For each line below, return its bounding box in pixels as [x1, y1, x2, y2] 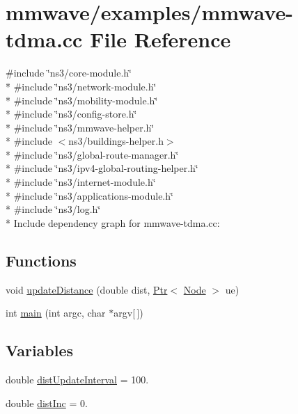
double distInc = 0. [6, 395, 88, 410]
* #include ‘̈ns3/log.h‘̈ [6, 202, 101, 216]
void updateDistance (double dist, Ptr [6, 282, 168, 296]
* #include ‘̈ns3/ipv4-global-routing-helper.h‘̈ [6, 161, 198, 175]
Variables [6, 340, 74, 361]
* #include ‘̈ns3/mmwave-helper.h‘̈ [6, 120, 155, 134]
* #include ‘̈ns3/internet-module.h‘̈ [6, 175, 156, 189]
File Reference [90, 25, 231, 54]
